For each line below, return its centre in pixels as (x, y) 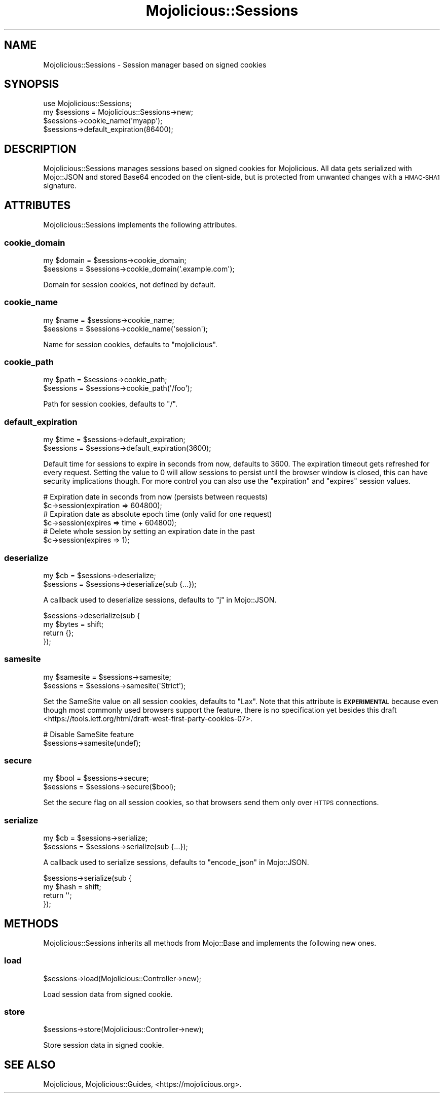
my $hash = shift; (72, 887)
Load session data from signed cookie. (108, 994)
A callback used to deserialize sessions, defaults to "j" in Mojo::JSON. (160, 600)
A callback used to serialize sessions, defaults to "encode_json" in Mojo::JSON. (176, 862)
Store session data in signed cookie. (104, 1045)
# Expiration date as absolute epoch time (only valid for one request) (158, 514)
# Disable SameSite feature (89, 734)
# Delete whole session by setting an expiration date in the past (149, 531)
